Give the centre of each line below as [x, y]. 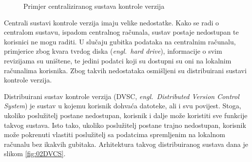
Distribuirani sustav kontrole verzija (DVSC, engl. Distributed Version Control [122, 96]
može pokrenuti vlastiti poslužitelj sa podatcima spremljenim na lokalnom [115, 134]
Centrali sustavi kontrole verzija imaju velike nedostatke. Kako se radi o [112, 22]
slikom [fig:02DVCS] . [35, 153]
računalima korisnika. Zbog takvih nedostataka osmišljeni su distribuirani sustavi [125, 70]
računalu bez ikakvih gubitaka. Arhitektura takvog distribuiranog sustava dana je [126, 144]
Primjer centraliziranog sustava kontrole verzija [94, 6]
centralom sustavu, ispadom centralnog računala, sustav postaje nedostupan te [121, 32]
